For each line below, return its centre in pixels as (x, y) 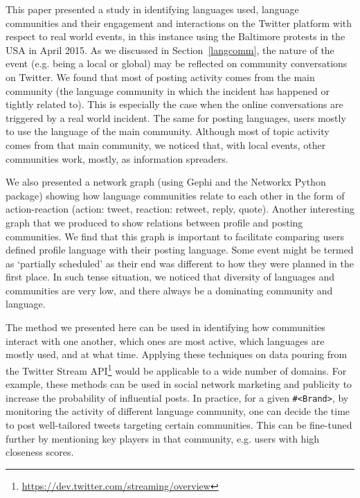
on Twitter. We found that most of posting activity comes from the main (160, 77)
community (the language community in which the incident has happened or (168, 90)
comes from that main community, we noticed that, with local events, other (166, 144)
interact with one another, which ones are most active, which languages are (165, 340)
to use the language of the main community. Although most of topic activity (168, 131)
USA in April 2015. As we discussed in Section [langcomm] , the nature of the (170, 50)
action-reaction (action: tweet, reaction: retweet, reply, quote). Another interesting (180, 209)
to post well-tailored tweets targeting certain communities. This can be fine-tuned (179, 424)
